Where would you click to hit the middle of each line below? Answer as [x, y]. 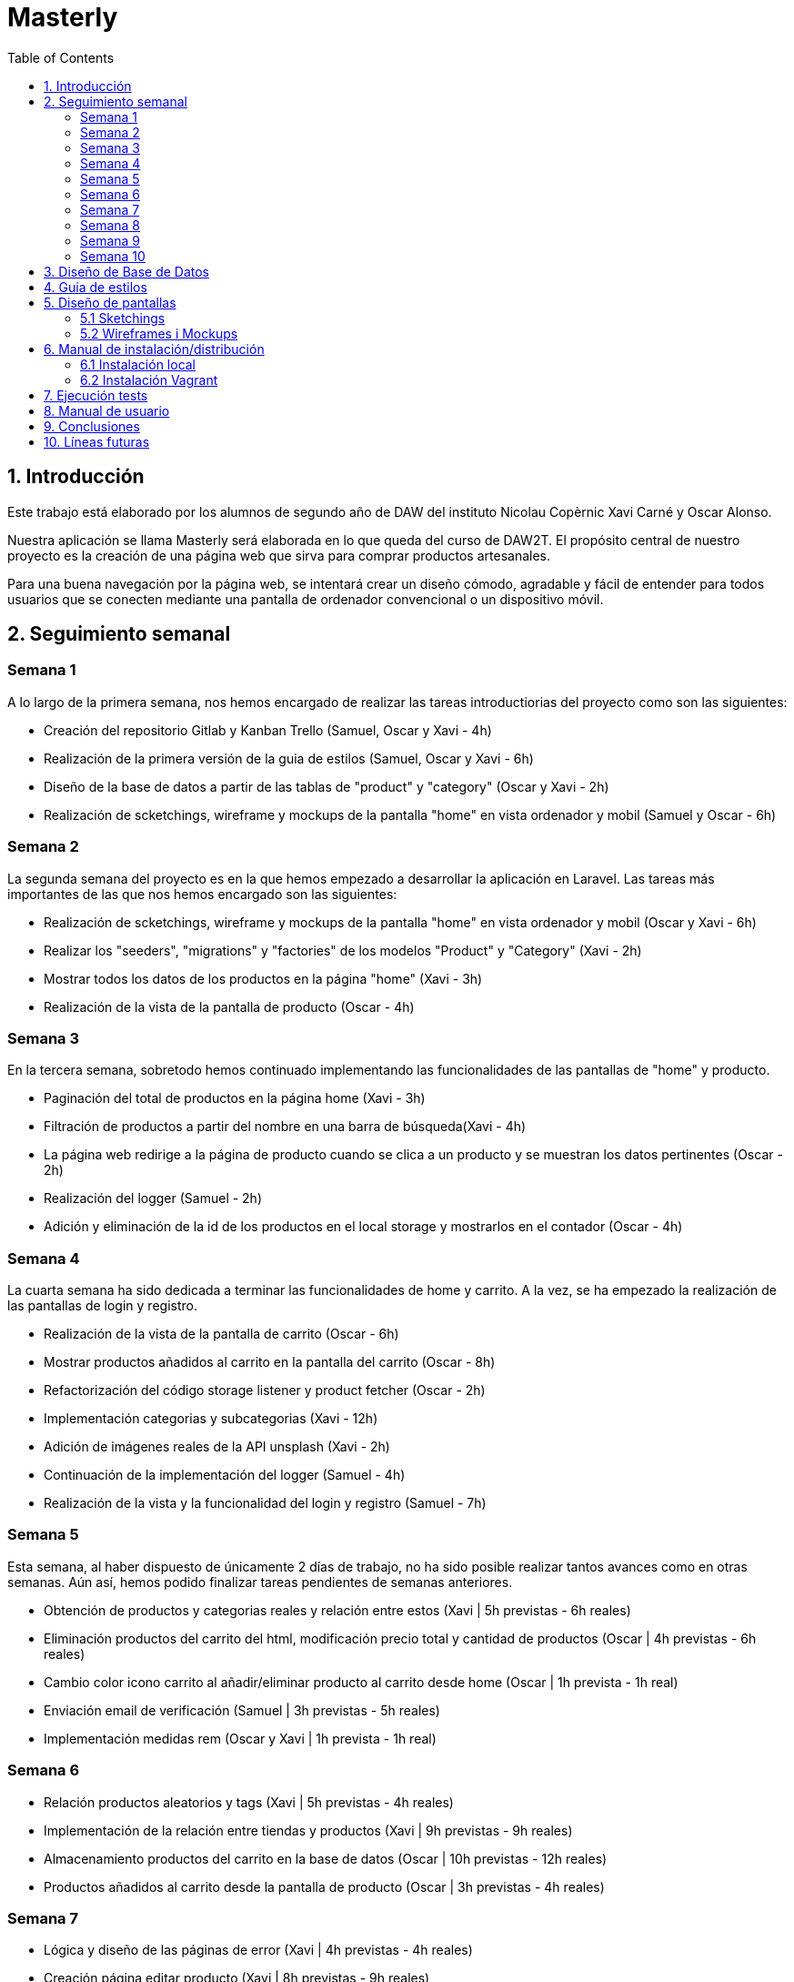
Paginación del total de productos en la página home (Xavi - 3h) [235, 1098]
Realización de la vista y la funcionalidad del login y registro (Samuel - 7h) [265, 1503]
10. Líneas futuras [97, 441]
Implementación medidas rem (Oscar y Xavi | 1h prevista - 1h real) [240, 1738]
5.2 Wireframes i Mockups [159, 333]
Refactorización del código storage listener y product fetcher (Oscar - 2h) [265, 1390]
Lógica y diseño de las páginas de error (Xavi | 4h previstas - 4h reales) [258, 1950]
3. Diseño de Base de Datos [126, 271]
